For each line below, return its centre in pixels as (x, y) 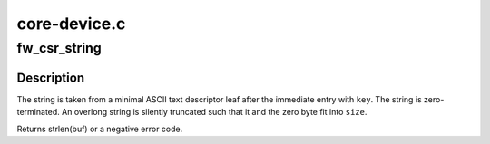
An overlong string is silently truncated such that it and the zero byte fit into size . (215, 112)
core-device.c (71, 24)
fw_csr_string (59, 48)
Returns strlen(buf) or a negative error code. (100, 129)
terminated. (39, 112)
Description (51, 77)
